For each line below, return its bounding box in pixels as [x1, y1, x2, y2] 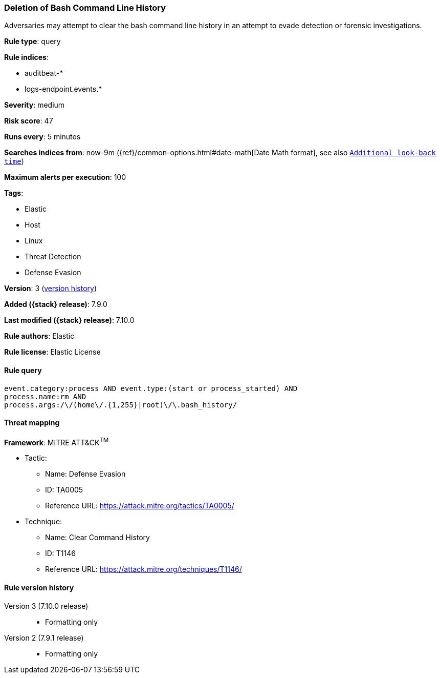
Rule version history [4, 583, 74, 592]
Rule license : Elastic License [4, 347, 101, 357]
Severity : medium [4, 100, 65, 110]
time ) [4, 157, 24, 166]
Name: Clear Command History [45, 533, 150, 542]
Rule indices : [4, 53, 49, 62]
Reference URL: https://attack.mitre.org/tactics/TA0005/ [45, 501, 234, 510]
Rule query [4, 365, 42, 375]
